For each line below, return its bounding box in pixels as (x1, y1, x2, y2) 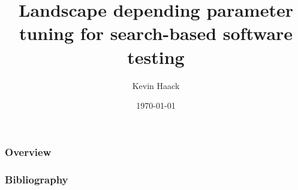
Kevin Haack (132, 79, 180, 91)
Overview (5, 144, 52, 159)
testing (127, 44, 185, 69)
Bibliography (5, 171, 68, 186)
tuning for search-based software (19, 21, 293, 45)
